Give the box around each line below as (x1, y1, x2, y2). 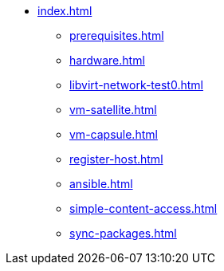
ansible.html (69, 177, 133, 190)
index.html (37, 4, 92, 18)
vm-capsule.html (69, 128, 158, 141)
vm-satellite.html (69, 103, 157, 116)
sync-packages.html (69, 226, 177, 240)
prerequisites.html (69, 29, 164, 42)
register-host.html (69, 152, 163, 166)
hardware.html (69, 53, 145, 67)
